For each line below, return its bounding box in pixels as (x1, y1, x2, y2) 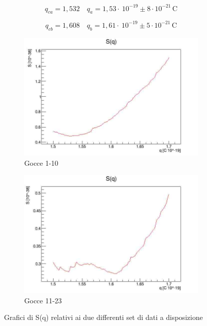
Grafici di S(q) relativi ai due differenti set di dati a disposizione (4, 312, 203, 322)
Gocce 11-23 (24, 295, 62, 305)
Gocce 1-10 (24, 157, 59, 168)
